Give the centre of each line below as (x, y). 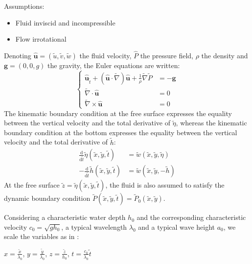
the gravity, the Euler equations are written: (114, 65)
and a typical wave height (177, 227)
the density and (225, 55)
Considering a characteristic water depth (65, 217)
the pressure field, (167, 55)
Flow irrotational (41, 39)
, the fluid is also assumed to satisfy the (165, 185)
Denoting (18, 55)
